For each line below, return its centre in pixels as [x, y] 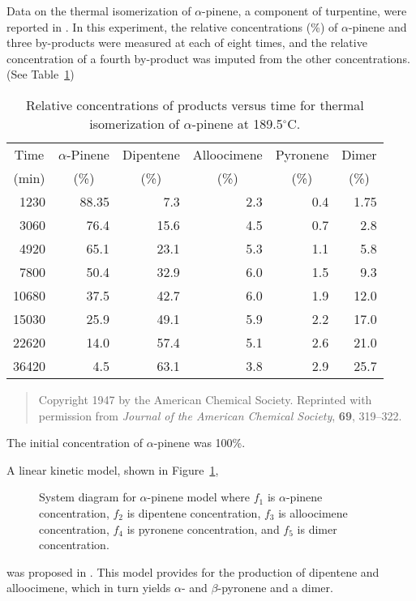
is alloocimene [313, 512]
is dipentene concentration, [194, 512]
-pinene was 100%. [199, 443]
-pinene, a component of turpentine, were [304, 11]
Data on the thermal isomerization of [99, 11]
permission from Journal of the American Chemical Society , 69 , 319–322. [220, 415]
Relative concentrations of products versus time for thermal [195, 104]
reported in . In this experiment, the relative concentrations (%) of [172, 26]
